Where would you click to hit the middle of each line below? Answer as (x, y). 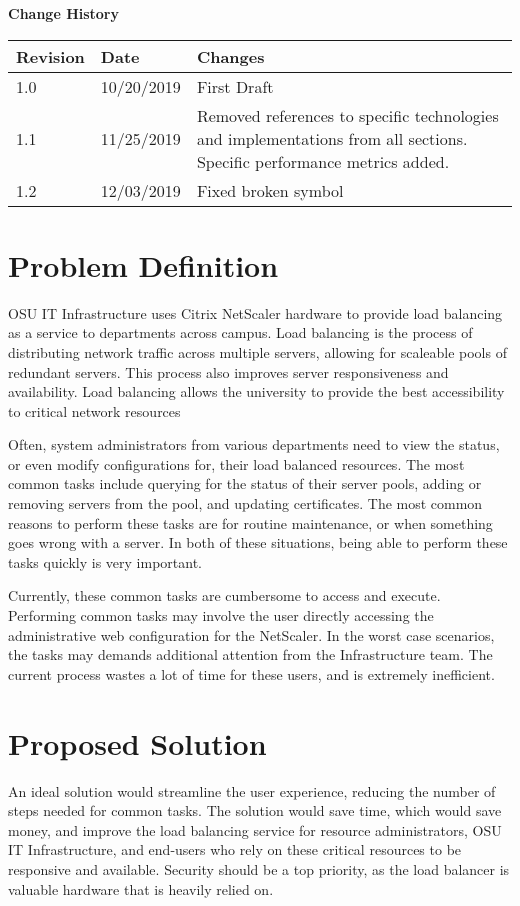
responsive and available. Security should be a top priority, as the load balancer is (259, 868)
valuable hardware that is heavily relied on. (141, 888)
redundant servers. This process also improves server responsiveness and (228, 371)
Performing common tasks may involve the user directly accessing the (221, 615)
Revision (50, 56)
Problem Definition (143, 264)
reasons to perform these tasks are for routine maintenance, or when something (250, 522)
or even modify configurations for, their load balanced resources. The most (236, 463)
